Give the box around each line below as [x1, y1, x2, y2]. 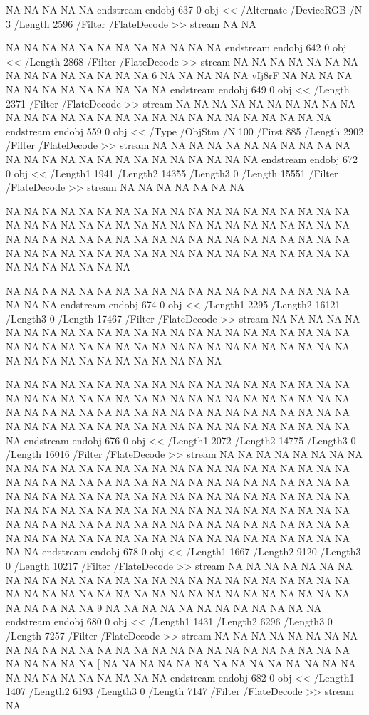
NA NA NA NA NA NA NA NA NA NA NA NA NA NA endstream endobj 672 [6, 151, 358, 166]
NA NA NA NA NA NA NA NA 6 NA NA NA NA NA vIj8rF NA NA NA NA [6, 68, 353, 83]
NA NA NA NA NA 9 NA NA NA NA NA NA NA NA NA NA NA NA [6, 600, 322, 615]
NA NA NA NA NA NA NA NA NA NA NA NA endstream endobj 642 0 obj [6, 40, 347, 55]
